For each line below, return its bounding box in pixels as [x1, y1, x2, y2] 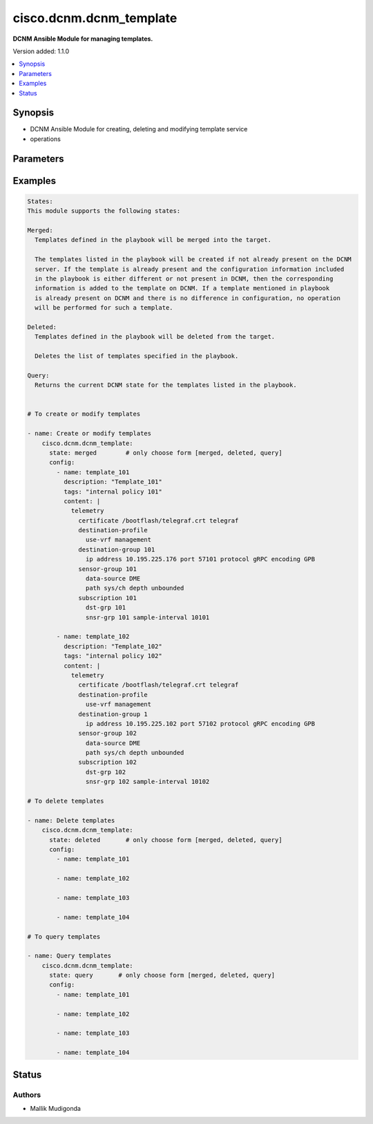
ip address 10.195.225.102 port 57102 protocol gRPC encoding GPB [85, 720, 316, 727]
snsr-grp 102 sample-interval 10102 [85, 778, 210, 786]
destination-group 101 [78, 545, 155, 553]
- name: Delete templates [27, 816, 115, 824]
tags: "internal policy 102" [63, 652, 162, 660]
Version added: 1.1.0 [12, 47, 70, 55]
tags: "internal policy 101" [63, 487, 162, 496]
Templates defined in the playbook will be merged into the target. [35, 236, 272, 244]
